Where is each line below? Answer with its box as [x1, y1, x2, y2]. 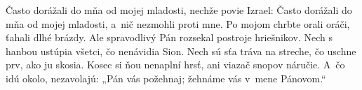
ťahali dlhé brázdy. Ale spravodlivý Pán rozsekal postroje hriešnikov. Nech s [6, 30, 333, 45]
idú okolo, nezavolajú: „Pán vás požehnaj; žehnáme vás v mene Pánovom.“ [6, 70, 326, 85]
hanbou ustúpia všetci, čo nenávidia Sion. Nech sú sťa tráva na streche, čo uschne [6, 43, 356, 58]
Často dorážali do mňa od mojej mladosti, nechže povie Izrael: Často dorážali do [6, 3, 352, 17]
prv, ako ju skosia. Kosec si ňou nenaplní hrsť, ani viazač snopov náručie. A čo [6, 57, 345, 72]
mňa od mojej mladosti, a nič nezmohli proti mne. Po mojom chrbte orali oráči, [6, 16, 350, 31]
